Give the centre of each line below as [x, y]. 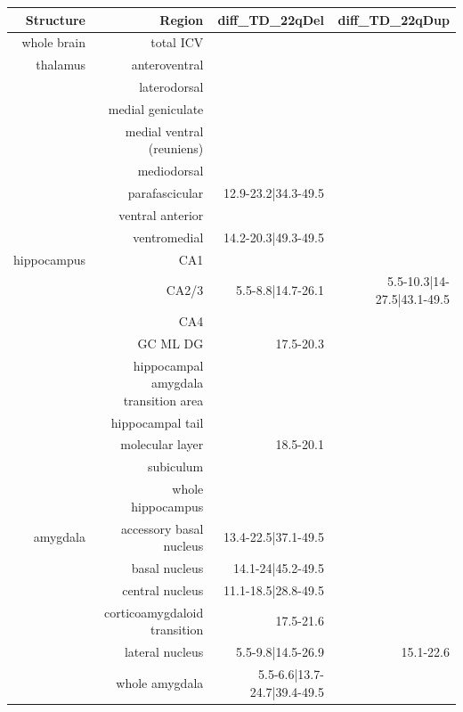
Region [182, 19]
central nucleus [163, 589]
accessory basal [162, 528]
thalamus [61, 65]
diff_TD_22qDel [271, 19]
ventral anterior [161, 214]
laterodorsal [171, 87]
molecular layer [162, 444]
